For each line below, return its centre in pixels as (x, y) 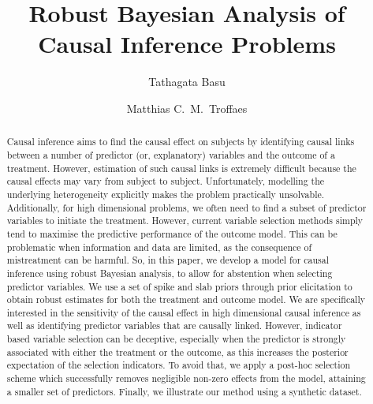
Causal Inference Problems (187, 44)
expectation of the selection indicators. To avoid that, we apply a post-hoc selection (179, 365)
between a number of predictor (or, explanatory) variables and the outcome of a (171, 154)
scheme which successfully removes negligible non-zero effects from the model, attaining (186, 378)
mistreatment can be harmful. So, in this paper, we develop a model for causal (168, 260)
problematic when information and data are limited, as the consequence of (159, 247)
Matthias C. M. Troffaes (187, 108)
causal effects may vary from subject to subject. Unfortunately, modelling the (166, 181)
